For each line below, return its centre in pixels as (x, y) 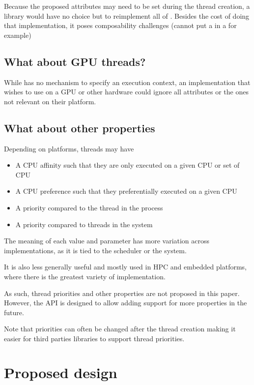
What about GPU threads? (75, 61)
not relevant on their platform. (50, 101)
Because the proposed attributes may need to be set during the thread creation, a (127, 6)
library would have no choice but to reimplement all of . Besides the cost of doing (127, 15)
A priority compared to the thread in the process (89, 207)
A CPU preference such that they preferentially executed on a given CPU (126, 191)
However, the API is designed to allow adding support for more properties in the (126, 303)
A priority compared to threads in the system (84, 224)
